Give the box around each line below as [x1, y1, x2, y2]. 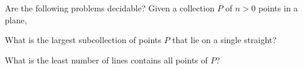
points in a [258, 2, 298, 14]
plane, [5, 13, 27, 26]
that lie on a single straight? [172, 34, 276, 46]
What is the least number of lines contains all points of [5, 53, 208, 66]
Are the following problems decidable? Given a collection [5, 2, 214, 14]
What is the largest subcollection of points [5, 34, 161, 46]
